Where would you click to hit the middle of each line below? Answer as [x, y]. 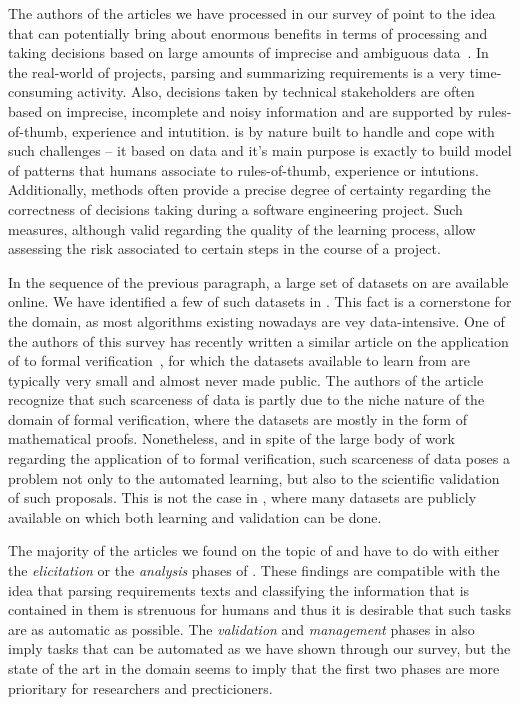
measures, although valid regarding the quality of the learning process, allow [242, 228]
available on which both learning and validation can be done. [195, 516]
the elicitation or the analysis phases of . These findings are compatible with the [254, 570]
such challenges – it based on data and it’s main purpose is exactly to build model [260, 150]
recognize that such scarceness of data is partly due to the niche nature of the [246, 399]
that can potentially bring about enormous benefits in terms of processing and [248, 32]
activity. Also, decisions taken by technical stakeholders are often [276, 91]
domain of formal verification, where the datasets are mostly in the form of [237, 418]
